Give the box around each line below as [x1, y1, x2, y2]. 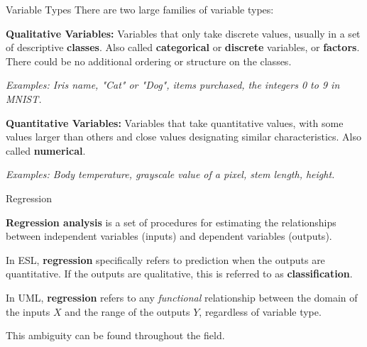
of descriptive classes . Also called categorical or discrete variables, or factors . [6, 40, 360, 55]
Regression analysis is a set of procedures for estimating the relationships [6, 214, 336, 229]
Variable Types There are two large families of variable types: [6, 2, 274, 16]
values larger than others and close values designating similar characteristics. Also [6, 129, 362, 144]
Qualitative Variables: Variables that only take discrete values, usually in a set [6, 26, 361, 40]
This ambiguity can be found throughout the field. [6, 328, 225, 343]
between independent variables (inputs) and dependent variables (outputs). [6, 228, 332, 243]
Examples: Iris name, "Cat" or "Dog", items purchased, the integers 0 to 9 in [6, 77, 340, 92]
